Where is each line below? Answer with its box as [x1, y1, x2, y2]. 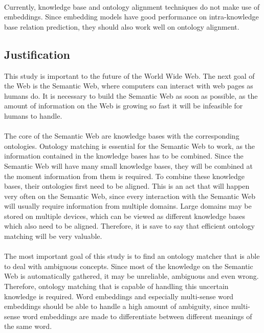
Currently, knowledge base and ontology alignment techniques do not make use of [4, 1, 260, 12]
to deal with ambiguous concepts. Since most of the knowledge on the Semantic [4, 260, 253, 271]
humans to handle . [4, 110, 62, 121]
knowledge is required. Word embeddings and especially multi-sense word [4, 291, 234, 301]
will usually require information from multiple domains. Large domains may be [4, 201, 252, 211]
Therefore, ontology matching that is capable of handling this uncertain [4, 281, 229, 292]
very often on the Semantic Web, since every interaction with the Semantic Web [4, 190, 255, 201]
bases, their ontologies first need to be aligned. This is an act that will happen [4, 181, 250, 191]
